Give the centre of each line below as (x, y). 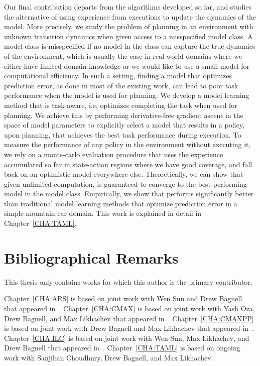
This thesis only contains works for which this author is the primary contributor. (128, 281)
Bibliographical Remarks (91, 257)
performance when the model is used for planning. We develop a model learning (127, 95)
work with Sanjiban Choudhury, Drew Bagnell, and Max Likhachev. (109, 357)
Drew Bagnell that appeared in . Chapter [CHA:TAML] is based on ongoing (122, 348)
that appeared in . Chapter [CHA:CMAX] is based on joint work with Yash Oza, (129, 308)
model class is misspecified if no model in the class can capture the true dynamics (130, 46)
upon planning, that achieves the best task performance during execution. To (123, 134)
